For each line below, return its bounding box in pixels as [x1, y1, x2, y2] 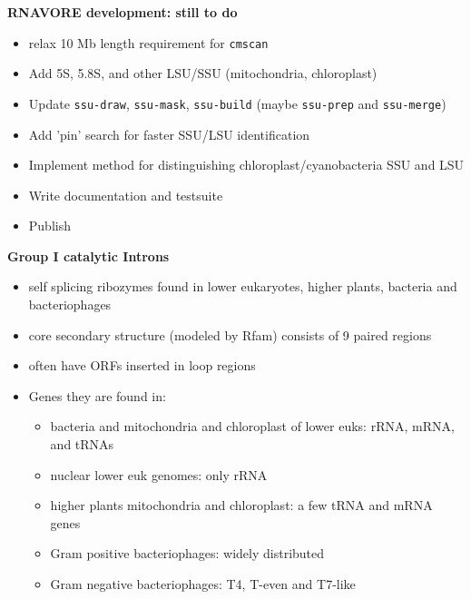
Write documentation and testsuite [28, 185, 223, 204]
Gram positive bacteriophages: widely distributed [50, 544, 325, 563]
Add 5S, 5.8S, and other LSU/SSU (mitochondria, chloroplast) [28, 64, 378, 83]
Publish [28, 216, 71, 235]
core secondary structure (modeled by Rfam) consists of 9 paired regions [28, 325, 432, 344]
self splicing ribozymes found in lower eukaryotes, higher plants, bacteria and [28, 277, 457, 296]
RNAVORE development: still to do [7, 3, 238, 21]
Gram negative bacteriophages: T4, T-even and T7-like [50, 574, 356, 593]
